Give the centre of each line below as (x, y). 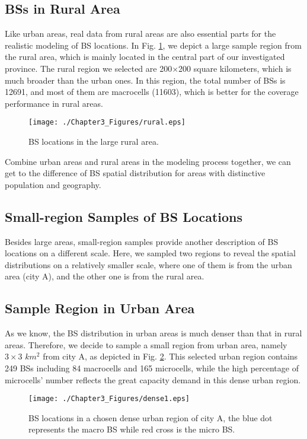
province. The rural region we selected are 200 (89, 68)
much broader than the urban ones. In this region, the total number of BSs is (145, 80)
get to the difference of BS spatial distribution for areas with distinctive (135, 173)
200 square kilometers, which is (235, 68)
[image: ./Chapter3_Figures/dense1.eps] (109, 399)
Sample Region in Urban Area (100, 308)
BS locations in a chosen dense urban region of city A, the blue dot (151, 417)
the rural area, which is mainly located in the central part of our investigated (145, 57)
